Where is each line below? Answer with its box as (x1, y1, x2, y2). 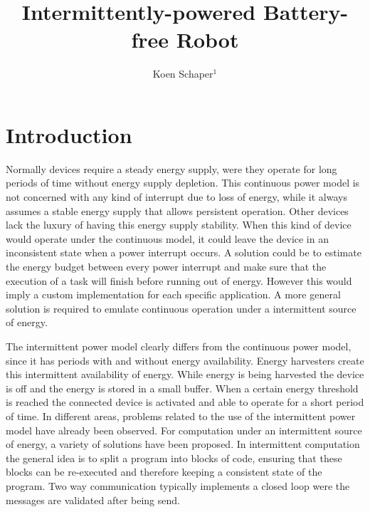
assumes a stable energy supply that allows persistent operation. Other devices (6, 203, 349, 218)
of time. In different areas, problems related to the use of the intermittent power (6, 408, 356, 423)
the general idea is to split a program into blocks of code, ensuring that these (6, 450, 342, 465)
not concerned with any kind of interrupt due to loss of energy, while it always (6, 189, 347, 204)
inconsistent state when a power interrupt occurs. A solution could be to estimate (6, 245, 361, 260)
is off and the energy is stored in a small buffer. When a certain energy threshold (6, 380, 359, 395)
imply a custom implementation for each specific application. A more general (6, 287, 341, 302)
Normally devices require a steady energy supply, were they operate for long (6, 161, 337, 176)
